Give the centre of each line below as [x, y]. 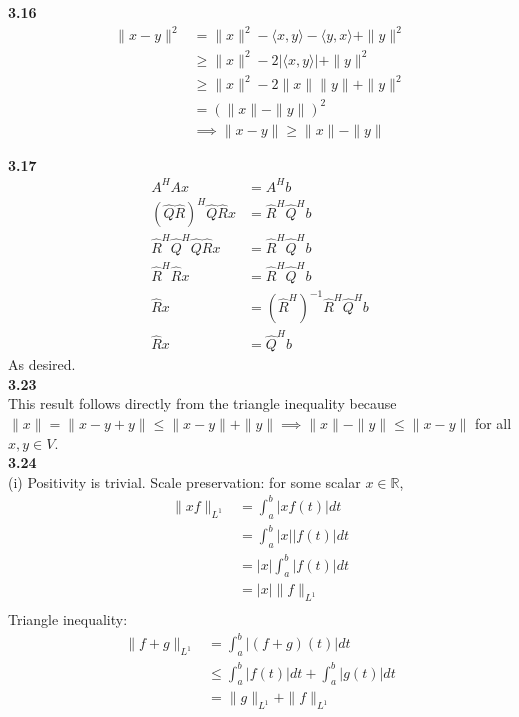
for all [493, 422]
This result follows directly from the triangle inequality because [202, 403]
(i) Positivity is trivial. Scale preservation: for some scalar [184, 481]
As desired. [42, 364]
